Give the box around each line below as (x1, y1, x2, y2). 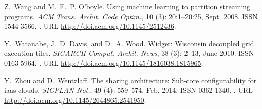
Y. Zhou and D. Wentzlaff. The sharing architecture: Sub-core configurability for (4, 75, 257, 85)
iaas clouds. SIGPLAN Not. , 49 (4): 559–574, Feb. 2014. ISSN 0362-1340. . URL (4, 85, 253, 95)
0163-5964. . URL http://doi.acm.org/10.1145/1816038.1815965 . (4, 57, 203, 68)
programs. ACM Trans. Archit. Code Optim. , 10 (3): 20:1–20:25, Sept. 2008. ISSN (4, 11, 258, 21)
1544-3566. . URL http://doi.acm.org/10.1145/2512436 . (4, 21, 176, 31)
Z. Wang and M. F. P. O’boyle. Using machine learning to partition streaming (4, 1, 251, 11)
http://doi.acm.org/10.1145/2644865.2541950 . (4, 94, 146, 105)
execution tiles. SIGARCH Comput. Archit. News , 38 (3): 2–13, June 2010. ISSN (4, 48, 254, 58)
